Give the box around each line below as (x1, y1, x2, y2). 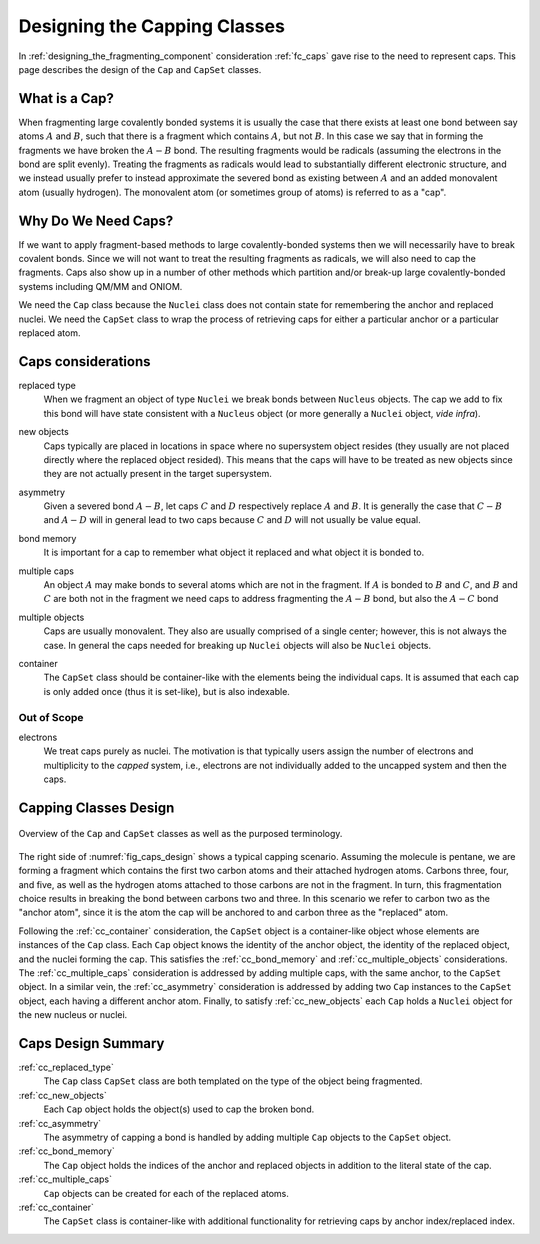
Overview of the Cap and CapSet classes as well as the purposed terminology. (18, 828, 343, 840)
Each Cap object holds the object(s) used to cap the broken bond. (43, 1103, 315, 1115)
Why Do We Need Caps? (18, 212, 174, 229)
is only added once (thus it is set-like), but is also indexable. (43, 685, 290, 697)
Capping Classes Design (18, 799, 175, 816)
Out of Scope (18, 710, 84, 724)
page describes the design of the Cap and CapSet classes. (18, 63, 262, 75)
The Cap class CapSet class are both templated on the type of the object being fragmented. (43, 1075, 423, 1087)
